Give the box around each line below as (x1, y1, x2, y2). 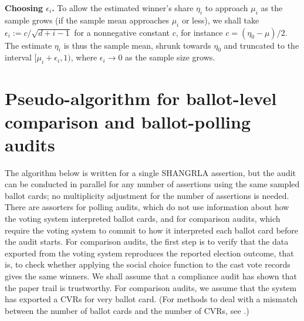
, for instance (175, 26, 223, 38)
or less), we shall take (181, 13, 259, 26)
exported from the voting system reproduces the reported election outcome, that (5, 246, 294, 259)
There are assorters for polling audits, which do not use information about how (5, 201, 289, 213)
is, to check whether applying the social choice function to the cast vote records (5, 258, 291, 271)
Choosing (5, 2, 43, 13)
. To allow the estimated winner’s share (52, 2, 194, 13)
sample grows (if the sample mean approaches (5, 13, 169, 26)
